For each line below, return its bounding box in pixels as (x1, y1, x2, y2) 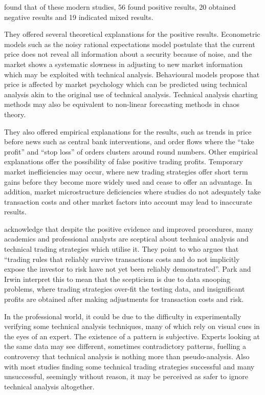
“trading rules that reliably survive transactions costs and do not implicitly (4, 253, 240, 264)
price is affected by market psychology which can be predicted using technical (4, 79, 248, 90)
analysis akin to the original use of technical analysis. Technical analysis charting (4, 89, 258, 99)
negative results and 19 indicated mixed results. (4, 11, 153, 22)
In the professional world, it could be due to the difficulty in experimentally (4, 311, 241, 321)
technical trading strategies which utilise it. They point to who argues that (4, 244, 239, 254)
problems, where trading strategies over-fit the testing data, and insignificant (4, 283, 245, 294)
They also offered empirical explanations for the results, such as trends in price (4, 126, 252, 137)
